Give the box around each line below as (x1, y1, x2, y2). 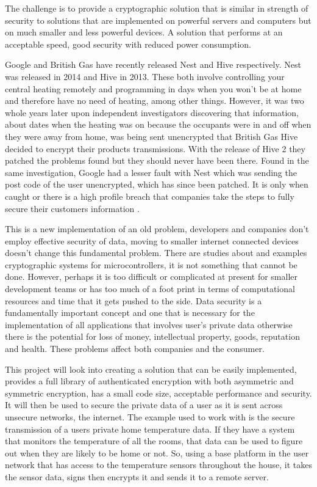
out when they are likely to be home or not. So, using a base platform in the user (5, 446, 309, 459)
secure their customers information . (5, 202, 140, 214)
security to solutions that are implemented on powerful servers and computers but (5, 13, 312, 26)
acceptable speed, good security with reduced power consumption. (5, 37, 252, 50)
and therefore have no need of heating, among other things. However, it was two (5, 94, 304, 107)
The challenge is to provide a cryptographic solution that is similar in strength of (5, 2, 308, 14)
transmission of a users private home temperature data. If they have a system (5, 422, 295, 435)
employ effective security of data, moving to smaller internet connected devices (5, 234, 299, 247)
